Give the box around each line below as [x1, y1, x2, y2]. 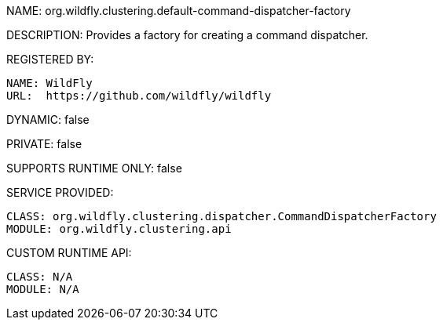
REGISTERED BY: [6, 53, 94, 66]
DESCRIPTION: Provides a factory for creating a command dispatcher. [6, 28, 368, 42]
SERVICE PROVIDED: [6, 186, 114, 199]
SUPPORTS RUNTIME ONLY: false [6, 161, 182, 175]
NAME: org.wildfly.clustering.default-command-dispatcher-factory [6, 4, 351, 17]
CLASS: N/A [6, 270, 73, 283]
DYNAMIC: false [6, 113, 90, 126]
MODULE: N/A [6, 283, 79, 295]
